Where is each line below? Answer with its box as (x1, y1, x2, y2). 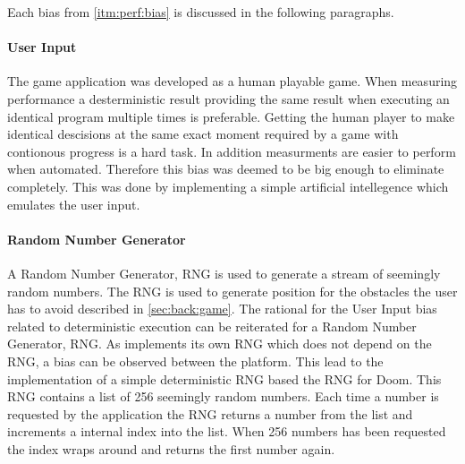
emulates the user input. (7, 194, 140, 213)
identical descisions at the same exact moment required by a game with (7, 125, 399, 143)
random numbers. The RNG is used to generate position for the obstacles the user (7, 281, 458, 300)
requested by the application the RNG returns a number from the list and (7, 404, 413, 423)
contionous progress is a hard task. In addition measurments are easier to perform (7, 142, 456, 160)
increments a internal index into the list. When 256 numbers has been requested (7, 422, 446, 441)
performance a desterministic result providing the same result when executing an (7, 89, 450, 107)
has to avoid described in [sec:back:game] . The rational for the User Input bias (7, 299, 437, 318)
